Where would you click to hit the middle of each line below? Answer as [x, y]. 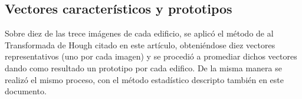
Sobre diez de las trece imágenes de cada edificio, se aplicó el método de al [139, 33]
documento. [26, 91]
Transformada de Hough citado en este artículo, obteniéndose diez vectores [140, 44]
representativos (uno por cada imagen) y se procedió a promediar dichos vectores [151, 56]
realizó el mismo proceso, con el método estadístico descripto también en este [144, 79]
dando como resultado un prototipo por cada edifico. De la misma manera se [143, 67]
